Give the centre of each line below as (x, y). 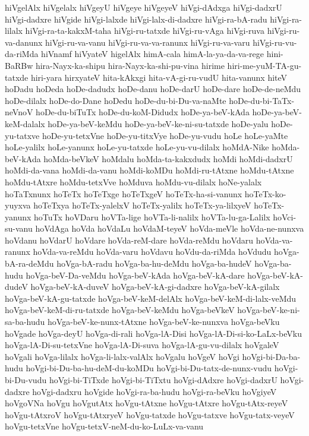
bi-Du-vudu (26, 380)
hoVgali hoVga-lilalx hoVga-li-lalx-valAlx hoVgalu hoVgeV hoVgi (122, 356)
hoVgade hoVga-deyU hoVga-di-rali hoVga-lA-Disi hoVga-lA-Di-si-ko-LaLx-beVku (153, 333)
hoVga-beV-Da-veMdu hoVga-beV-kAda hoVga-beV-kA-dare (135, 275)
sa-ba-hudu (25, 322)
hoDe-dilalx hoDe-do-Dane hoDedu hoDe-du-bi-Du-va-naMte (116, 100)
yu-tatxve (22, 135)
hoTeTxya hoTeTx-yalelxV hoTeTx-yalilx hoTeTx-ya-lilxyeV (142, 205)
